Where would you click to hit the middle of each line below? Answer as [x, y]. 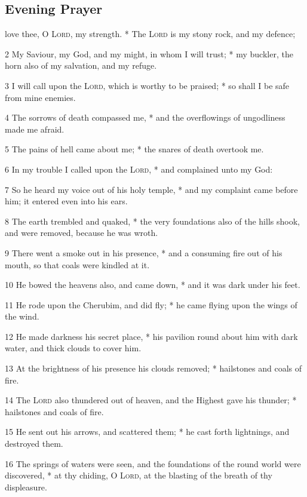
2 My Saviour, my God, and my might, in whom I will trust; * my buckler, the [149, 53]
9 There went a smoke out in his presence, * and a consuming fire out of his [144, 252]
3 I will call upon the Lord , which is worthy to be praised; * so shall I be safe [147, 85]
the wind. [22, 316]
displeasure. [26, 487]
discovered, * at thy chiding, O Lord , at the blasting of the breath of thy [139, 475]
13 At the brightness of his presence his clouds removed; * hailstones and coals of [153, 368]
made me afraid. [35, 129]
